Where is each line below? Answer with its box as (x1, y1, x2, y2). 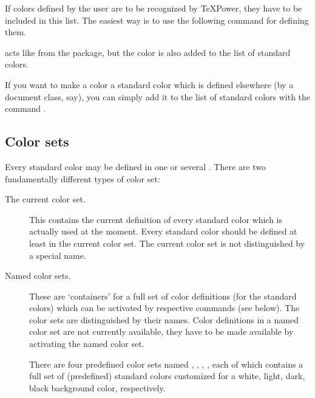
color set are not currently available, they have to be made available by (29, 325, 294, 338)
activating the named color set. (29, 337, 144, 350)
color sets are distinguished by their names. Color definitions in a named (29, 313, 299, 326)
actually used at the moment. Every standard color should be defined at (29, 225, 297, 238)
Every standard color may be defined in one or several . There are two (5, 160, 266, 173)
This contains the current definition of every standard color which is (29, 213, 283, 225)
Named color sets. (5, 269, 71, 282)
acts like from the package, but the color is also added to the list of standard (5, 46, 291, 58)
